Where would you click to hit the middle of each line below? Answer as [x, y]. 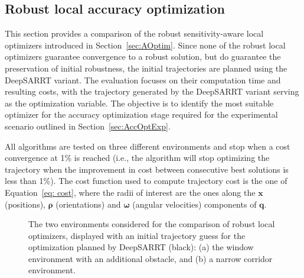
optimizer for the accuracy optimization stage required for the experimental [141, 114]
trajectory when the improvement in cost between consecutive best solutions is [147, 169]
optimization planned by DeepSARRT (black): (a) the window [141, 247]
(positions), [25, 204]
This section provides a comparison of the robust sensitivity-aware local [134, 33]
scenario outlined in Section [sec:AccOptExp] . [88, 126]
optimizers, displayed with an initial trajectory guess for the [137, 235]
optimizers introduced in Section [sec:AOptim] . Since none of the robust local [145, 45]
